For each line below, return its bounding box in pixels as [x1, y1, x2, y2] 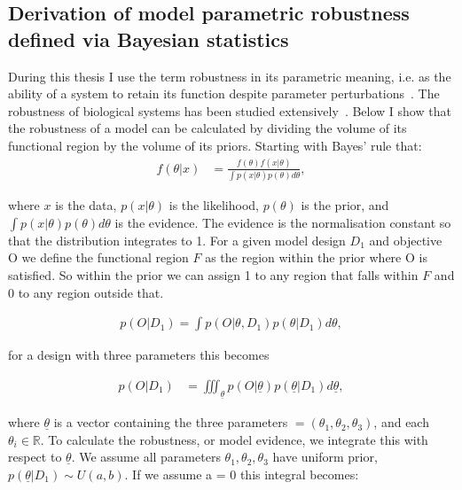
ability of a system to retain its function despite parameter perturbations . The [8, 84, 440, 103]
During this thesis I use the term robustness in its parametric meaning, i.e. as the [8, 66, 451, 85]
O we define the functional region [8, 248, 189, 267]
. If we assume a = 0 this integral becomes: [124, 464, 359, 483]
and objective [369, 230, 442, 249]
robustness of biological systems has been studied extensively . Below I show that [8, 101, 451, 120]
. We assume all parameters [71, 447, 221, 466]
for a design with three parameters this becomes [8, 346, 270, 364]
